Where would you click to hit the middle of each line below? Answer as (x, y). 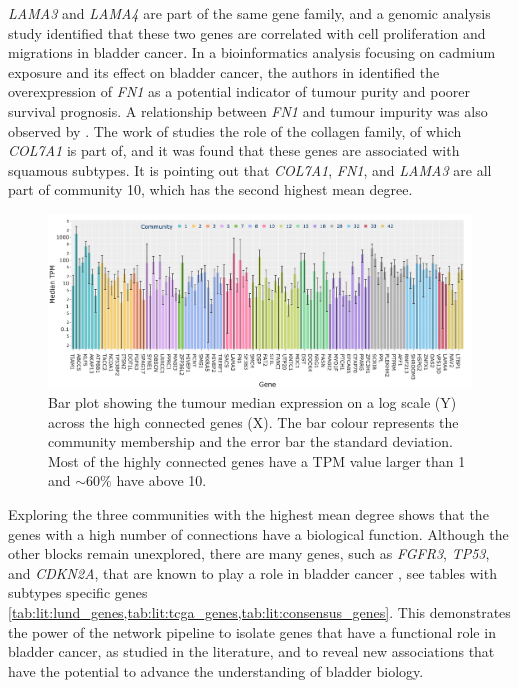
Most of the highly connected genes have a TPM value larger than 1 (257, 460)
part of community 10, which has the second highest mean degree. (210, 189)
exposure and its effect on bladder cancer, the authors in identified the (224, 71)
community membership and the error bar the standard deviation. (250, 441)
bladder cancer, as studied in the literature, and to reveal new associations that (251, 651)
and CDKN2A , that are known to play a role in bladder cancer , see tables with (252, 572)
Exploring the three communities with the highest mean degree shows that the (248, 513)
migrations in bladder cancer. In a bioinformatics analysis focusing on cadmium (252, 52)
